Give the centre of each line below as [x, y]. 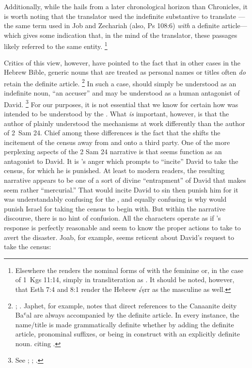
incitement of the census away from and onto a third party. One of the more [117, 142]
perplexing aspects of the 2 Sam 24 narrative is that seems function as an [113, 152]
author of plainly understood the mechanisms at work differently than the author [125, 123]
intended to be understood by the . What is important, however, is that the [117, 113]
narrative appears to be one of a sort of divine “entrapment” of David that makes [125, 180]
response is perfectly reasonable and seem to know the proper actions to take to [122, 228]
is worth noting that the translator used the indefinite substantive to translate [120, 16]
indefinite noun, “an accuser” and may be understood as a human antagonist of [122, 93]
